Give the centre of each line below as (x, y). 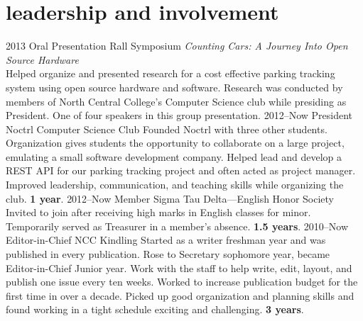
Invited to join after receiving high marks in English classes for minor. (158, 212)
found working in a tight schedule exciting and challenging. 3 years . (155, 309)
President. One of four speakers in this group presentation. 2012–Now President (179, 115)
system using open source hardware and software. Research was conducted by (174, 87)
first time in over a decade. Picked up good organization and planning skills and (180, 295)
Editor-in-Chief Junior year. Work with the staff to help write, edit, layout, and (179, 267)
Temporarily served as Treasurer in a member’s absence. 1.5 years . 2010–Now (177, 226)
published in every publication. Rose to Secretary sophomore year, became (168, 254)
